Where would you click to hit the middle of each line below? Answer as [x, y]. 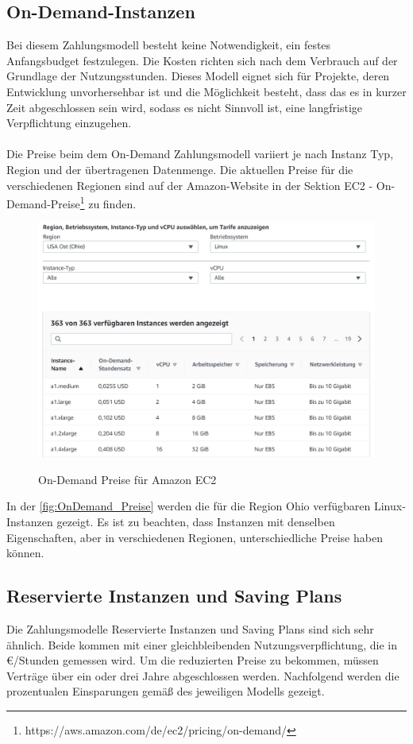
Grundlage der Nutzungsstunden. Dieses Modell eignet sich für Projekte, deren [198, 76]
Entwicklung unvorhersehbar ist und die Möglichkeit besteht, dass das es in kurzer [206, 91]
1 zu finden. [108, 202]
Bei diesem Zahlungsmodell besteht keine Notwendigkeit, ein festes [169, 45]
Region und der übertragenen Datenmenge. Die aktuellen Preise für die [180, 169]
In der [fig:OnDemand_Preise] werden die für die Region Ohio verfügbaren [189, 506]
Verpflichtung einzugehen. [69, 123]
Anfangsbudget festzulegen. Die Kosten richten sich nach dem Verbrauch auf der [202, 60]
